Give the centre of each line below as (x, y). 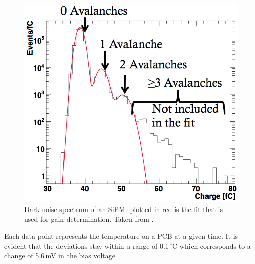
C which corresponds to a (212, 246)
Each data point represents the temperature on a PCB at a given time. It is (121, 235)
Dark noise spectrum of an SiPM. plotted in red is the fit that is (124, 209)
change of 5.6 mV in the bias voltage (60, 256)
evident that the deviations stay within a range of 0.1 (86, 246)
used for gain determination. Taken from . (89, 219)
